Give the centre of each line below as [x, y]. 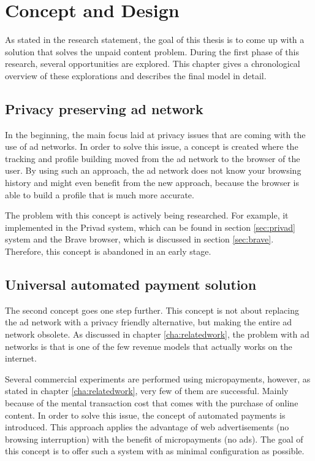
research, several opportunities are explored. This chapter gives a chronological [153, 64]
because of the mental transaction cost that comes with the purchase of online [152, 403]
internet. [21, 358]
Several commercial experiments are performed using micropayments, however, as [158, 378]
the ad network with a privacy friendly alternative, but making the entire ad [149, 322]
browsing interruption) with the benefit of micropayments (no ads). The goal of [154, 439]
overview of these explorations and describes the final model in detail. [136, 75]
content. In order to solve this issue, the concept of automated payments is [145, 415]
